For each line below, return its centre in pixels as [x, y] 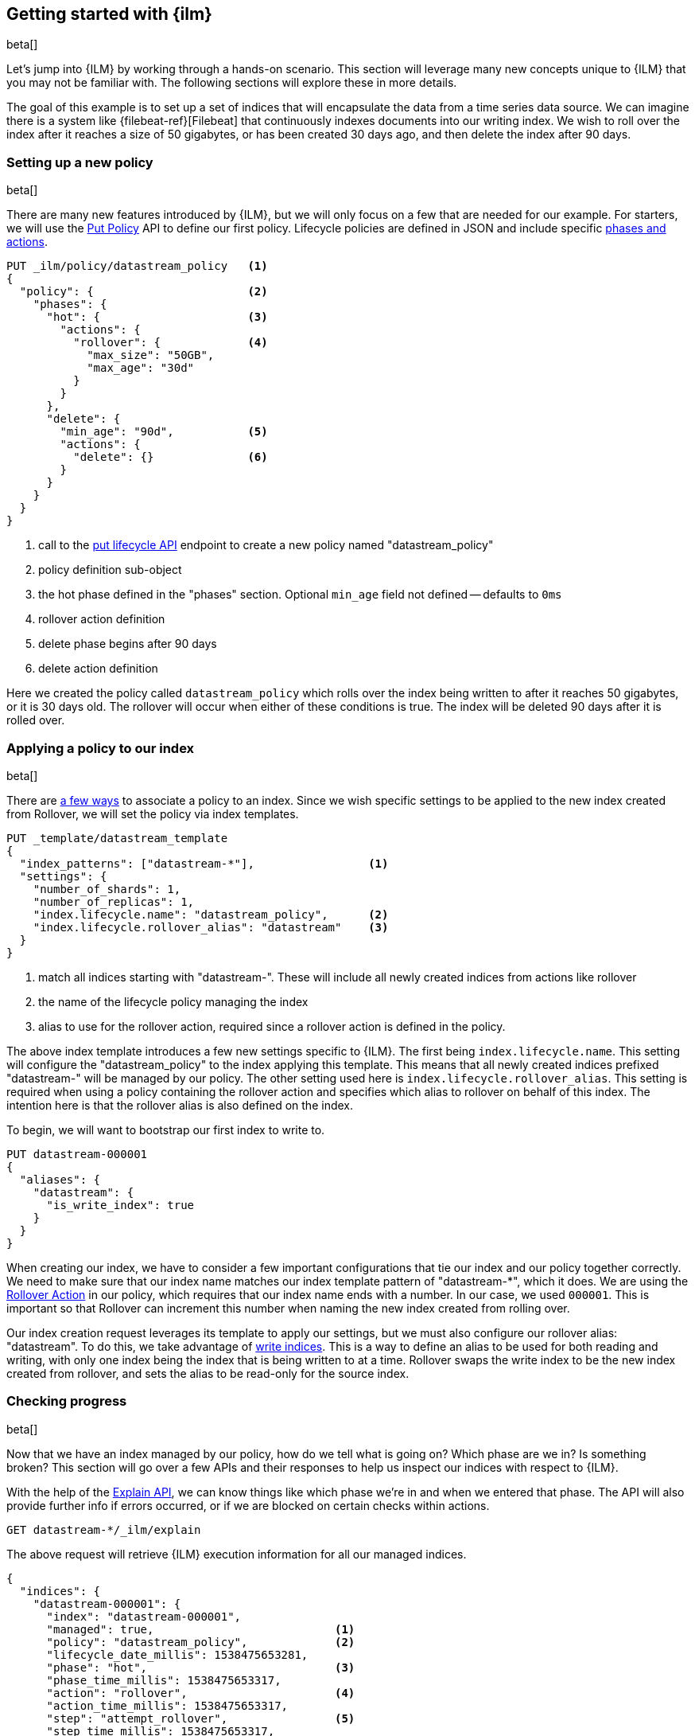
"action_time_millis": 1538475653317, [167, 1705]
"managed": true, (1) [201, 1629]
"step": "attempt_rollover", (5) [201, 1718]
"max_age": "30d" [141, 368]
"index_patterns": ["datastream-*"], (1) [204, 863]
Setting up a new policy [80, 162]
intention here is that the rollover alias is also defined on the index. [180, 1105]
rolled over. [36, 720]
